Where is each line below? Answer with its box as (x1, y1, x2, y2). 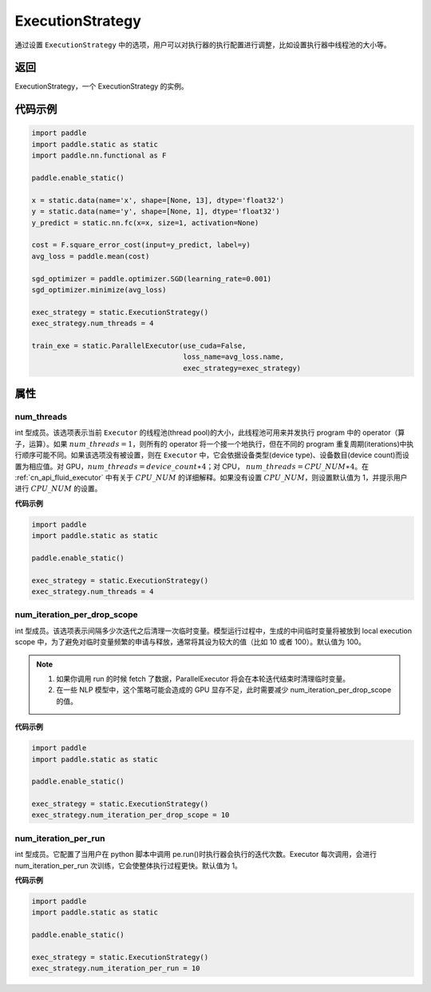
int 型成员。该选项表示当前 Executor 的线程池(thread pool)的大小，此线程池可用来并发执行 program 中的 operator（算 (14, 428, 405, 437)
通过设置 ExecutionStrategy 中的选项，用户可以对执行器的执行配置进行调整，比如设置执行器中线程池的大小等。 (14, 40, 391, 50)
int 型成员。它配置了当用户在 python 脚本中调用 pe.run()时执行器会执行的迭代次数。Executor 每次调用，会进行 (14, 850, 377, 859)
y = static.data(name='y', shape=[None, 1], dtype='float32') (31, 207, 280, 216)
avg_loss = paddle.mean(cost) (31, 252, 150, 261)
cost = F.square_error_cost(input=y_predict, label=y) (31, 241, 251, 249)
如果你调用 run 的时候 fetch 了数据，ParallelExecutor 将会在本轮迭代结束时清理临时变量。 (56, 674, 350, 683)
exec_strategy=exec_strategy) (183, 364, 302, 372)
